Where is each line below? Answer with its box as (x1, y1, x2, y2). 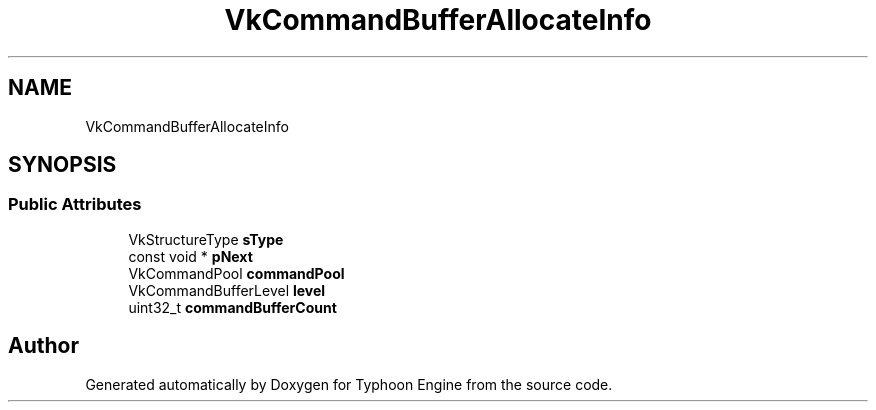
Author (8, 333, 79, 359)
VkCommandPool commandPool (128, 264, 345, 282)
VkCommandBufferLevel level (128, 281, 326, 299)
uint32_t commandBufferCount (128, 298, 337, 316)
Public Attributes (8, 194, 142, 215)
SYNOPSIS (8, 152, 117, 178)
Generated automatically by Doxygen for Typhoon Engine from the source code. (85, 375, 613, 393)
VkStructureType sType (128, 230, 284, 248)
